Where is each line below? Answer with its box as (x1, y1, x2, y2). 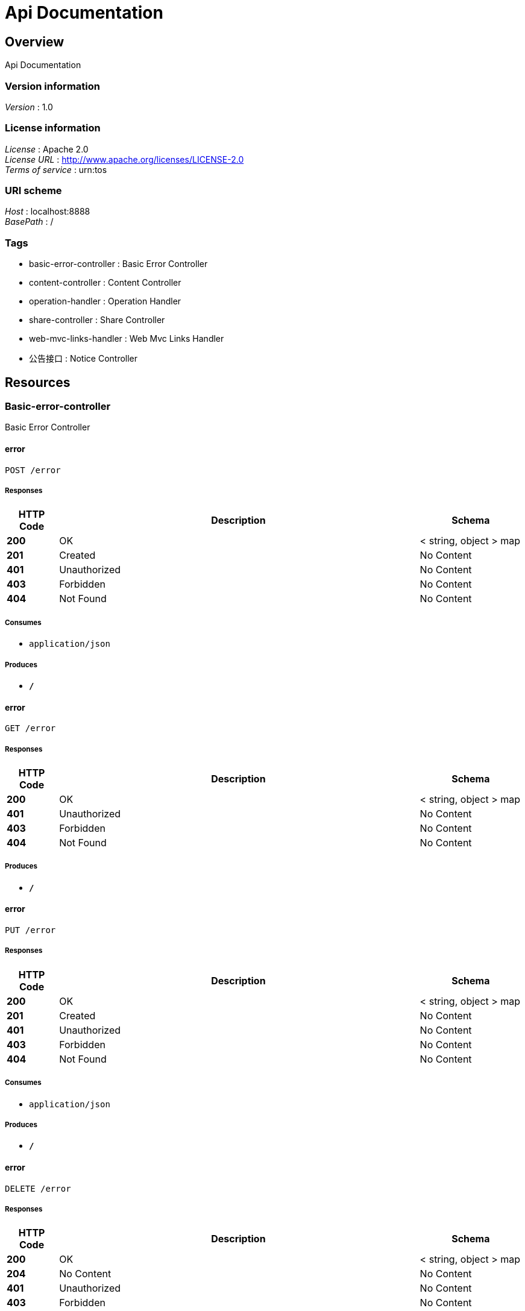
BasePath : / (5, 216, 54, 227)
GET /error (5, 723, 56, 734)
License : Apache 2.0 (5, 143, 89, 154)
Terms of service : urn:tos (5, 164, 107, 175)
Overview (5, 34, 64, 49)
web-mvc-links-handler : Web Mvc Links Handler (29, 333, 224, 344)
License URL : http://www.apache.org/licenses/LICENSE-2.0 (5, 154, 244, 165)
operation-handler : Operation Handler (29, 296, 181, 307)
